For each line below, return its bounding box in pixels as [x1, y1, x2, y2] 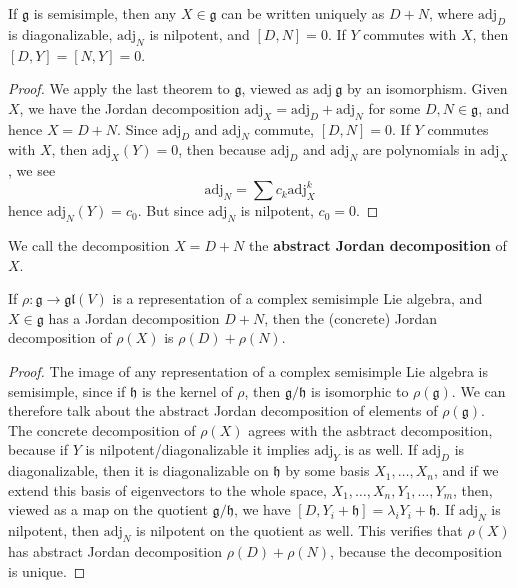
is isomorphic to [310, 380, 409, 401]
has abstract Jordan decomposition [8, 540, 223, 561]
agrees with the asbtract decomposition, [248, 419, 493, 440]
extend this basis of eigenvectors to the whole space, [8, 479, 327, 500]
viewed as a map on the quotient [8, 499, 208, 520]
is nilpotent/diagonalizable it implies [85, 439, 310, 460]
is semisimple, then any [33, 3, 177, 23]
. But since [137, 200, 204, 221]
